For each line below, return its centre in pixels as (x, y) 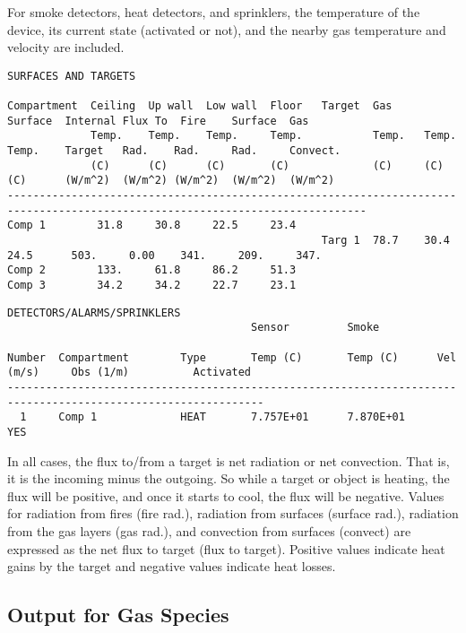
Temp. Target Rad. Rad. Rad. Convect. (174, 151)
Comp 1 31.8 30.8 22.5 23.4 (152, 225)
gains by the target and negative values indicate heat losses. (172, 566)
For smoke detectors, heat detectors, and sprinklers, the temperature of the (214, 12)
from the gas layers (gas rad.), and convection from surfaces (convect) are (209, 530)
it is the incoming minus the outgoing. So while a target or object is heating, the (229, 478)
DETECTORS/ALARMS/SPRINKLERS (94, 312)
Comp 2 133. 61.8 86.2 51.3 (152, 270)
